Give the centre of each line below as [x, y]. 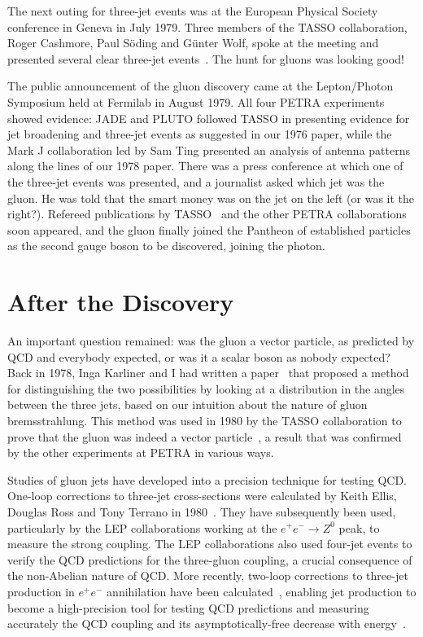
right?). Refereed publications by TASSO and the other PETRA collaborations [207, 214]
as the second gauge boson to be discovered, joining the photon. [166, 246]
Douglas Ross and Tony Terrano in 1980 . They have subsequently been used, [202, 511]
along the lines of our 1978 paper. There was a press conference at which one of [205, 166]
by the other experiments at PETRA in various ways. [141, 452]
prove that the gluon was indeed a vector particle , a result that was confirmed [205, 436]
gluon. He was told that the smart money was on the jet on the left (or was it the [211, 198]
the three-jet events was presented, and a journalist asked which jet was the [196, 181]
